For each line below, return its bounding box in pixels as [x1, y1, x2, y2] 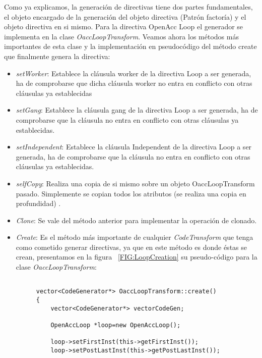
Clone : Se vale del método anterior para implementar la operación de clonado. [16, 215, 257, 225]
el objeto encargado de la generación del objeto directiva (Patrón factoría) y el [4, 11, 246, 22]
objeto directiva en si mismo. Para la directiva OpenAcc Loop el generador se [4, 21, 243, 32]
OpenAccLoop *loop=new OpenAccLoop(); [50, 321, 181, 329]
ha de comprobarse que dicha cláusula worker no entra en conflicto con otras [16, 78, 252, 88]
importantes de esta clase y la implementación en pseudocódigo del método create [4, 41, 257, 52]
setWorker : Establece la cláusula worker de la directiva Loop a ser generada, [16, 68, 251, 78]
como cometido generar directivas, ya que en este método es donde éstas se [16, 241, 247, 252]
